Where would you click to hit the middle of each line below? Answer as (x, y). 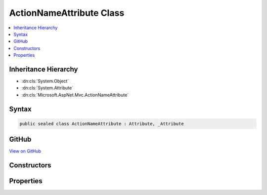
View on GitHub (25, 151)
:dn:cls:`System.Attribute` (47, 88)
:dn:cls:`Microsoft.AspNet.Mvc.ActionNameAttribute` (75, 95)
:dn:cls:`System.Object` (45, 81)
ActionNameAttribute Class (67, 13)
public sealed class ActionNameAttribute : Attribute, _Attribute (102, 124)
